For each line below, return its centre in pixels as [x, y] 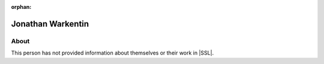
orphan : [21, 7]
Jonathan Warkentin [50, 24]
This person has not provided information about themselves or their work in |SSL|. [112, 53]
